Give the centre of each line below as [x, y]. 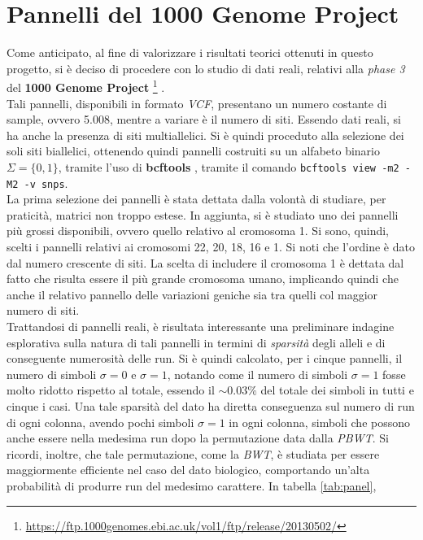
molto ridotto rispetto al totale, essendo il [111, 390]
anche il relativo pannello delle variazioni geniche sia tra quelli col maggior [192, 294]
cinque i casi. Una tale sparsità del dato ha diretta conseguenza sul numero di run [211, 405]
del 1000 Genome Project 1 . [86, 86]
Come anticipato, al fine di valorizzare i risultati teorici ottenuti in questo [190, 52]
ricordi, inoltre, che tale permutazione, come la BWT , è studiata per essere [193, 453]
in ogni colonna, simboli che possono [320, 422]
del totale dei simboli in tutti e [337, 390]
